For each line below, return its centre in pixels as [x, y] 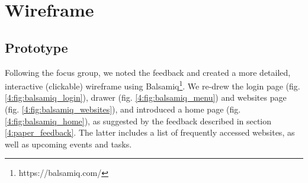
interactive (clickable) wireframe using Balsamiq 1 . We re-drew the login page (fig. [153, 85]
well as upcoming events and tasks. [68, 144]
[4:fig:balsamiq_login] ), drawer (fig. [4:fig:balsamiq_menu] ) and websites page [146, 97]
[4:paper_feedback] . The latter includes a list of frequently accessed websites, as [150, 132]
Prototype [36, 47]
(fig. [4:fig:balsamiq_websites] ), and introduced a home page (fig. [123, 109]
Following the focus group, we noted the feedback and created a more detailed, [148, 72]
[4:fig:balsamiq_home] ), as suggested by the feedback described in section [138, 121]
